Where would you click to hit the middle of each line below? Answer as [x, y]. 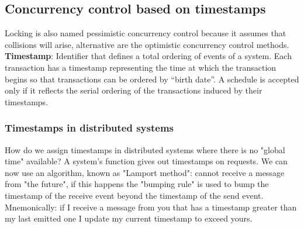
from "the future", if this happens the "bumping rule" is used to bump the [137, 184]
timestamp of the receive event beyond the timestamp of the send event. [134, 195]
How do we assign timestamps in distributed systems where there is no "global [145, 149]
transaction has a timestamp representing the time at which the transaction [141, 67]
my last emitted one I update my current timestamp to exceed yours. [129, 218]
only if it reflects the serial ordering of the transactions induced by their [134, 90]
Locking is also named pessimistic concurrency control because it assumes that [146, 33]
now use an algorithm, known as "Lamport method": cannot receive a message [145, 172]
